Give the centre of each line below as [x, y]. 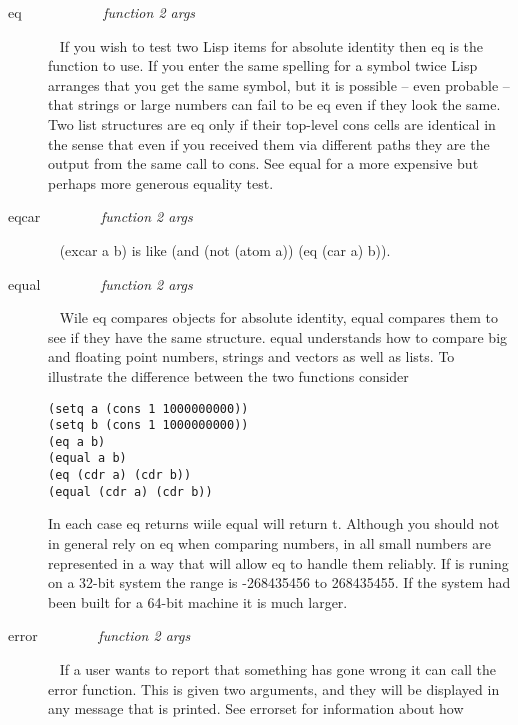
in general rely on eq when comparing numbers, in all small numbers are [270, 543]
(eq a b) [77, 441]
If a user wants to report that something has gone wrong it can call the [278, 669]
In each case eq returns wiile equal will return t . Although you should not [274, 523]
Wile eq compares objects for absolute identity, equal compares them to [278, 317]
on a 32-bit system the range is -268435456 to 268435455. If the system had [279, 582]
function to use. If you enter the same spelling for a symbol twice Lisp [263, 65]
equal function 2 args [100, 283]
